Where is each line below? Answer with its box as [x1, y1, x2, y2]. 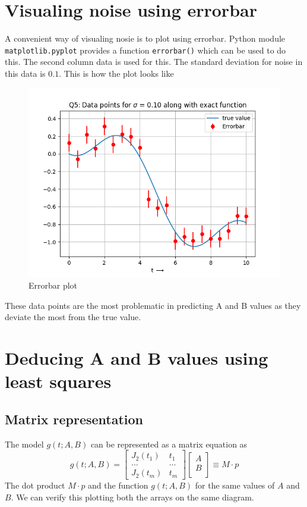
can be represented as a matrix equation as [90, 437, 248, 450]
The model [5, 437, 44, 450]
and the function [88, 479, 148, 492]
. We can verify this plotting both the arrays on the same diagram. [11, 490, 254, 503]
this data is [5, 67, 46, 79]
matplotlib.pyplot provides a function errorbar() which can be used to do [5, 43, 286, 56]
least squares [5, 369, 112, 393]
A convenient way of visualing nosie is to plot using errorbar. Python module [5, 32, 286, 45]
